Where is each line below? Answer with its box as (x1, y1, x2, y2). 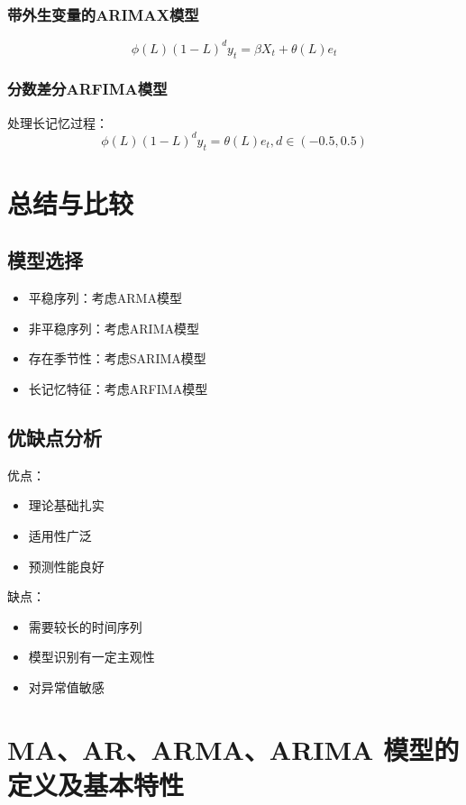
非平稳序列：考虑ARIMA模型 (28, 318, 199, 337)
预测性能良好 (28, 556, 105, 575)
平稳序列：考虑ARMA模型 (28, 288, 182, 307)
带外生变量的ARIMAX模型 (7, 3, 199, 25)
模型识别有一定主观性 (28, 647, 155, 666)
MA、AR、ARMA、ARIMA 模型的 (7, 730, 460, 767)
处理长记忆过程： (7, 113, 108, 132)
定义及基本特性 (7, 765, 185, 802)
